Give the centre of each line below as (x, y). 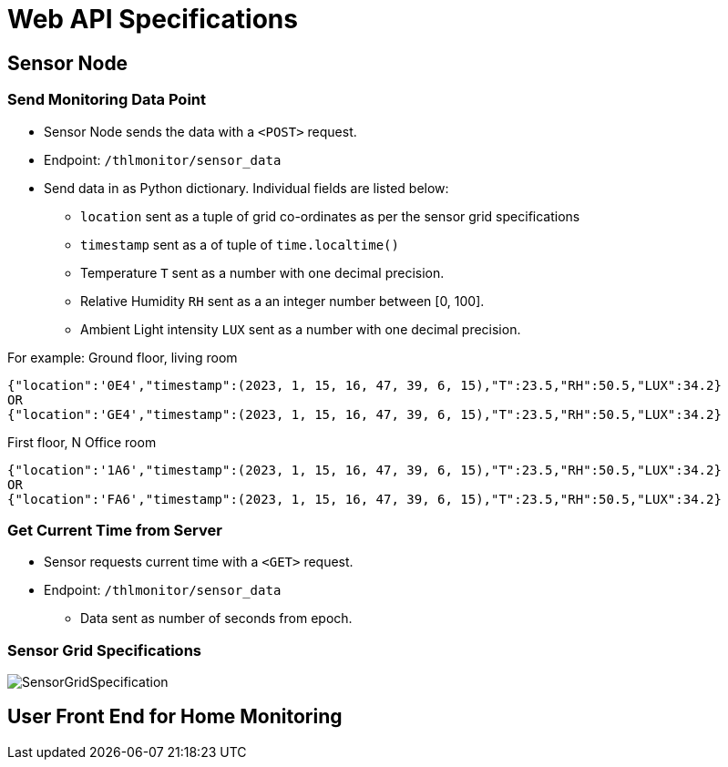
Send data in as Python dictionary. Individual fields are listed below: (246, 188)
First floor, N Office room (82, 442)
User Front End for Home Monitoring (175, 717)
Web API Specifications (153, 19)
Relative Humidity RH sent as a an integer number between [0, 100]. (282, 301)
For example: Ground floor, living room (123, 357)
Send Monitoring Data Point (107, 100)
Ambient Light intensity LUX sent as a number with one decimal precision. (301, 329)
